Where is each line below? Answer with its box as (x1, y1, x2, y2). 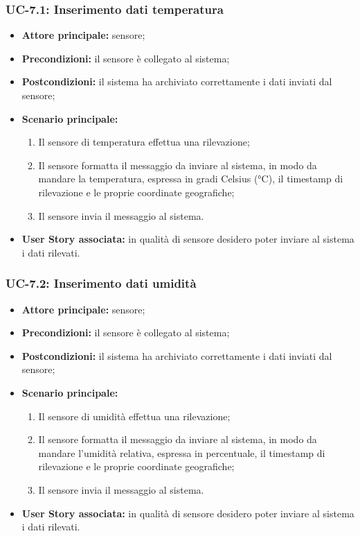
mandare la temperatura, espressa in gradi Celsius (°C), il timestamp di (38, 171, 343, 186)
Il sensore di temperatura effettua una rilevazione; (38, 135, 250, 149)
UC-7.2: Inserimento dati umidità (6, 275, 197, 292)
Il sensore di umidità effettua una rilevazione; (38, 408, 231, 423)
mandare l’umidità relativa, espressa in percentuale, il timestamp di (38, 445, 325, 460)
